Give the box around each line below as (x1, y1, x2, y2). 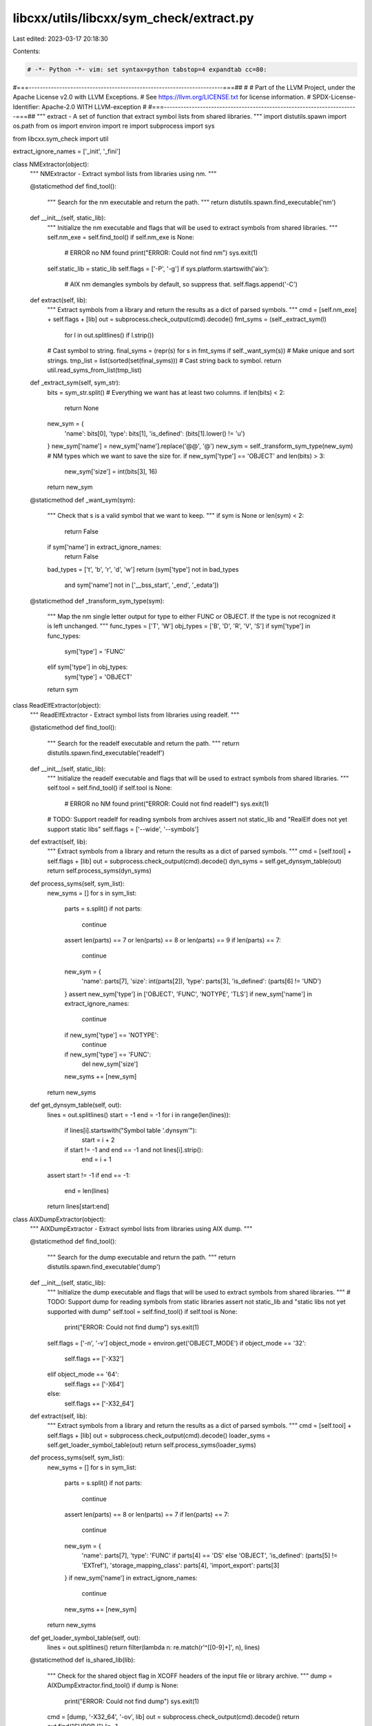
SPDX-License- (312, 93, 356, 101)
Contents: (12, 47, 41, 55)
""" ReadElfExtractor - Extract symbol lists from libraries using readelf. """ (30, 711, 240, 719)
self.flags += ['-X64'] (64, 1379, 124, 1388)
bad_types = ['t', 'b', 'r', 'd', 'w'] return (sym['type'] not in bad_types (47, 565, 239, 573)
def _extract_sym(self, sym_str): (30, 378, 121, 387)
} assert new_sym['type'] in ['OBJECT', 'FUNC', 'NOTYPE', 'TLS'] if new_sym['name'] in (64, 989, 313, 998)
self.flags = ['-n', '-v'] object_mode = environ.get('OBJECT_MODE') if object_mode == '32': (47, 1339, 307, 1347)
